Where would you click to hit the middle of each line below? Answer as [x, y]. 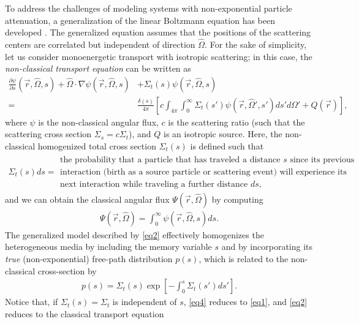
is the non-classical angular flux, [98, 122]
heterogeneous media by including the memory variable [108, 247]
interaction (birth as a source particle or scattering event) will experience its [203, 172]
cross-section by [67, 270]
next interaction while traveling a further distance [154, 184]
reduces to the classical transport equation [85, 313]
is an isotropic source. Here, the [223, 134]
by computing [237, 199]
